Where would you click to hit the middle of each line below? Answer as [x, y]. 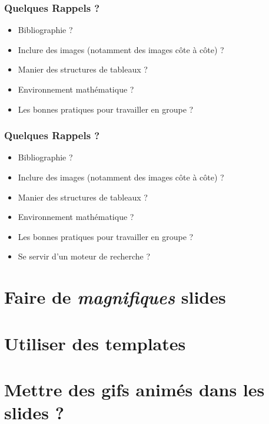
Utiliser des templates [95, 343]
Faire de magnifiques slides [115, 297]
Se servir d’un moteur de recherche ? [84, 256]
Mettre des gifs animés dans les [134, 389]
